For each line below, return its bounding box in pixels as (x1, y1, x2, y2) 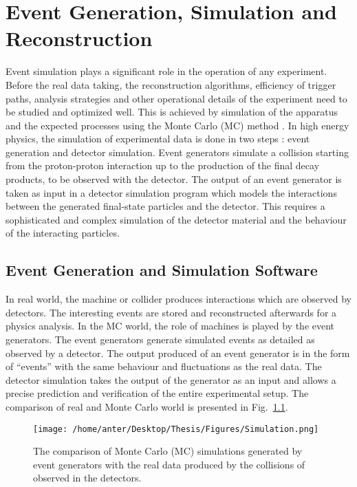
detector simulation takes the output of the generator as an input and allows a (6, 372, 336, 387)
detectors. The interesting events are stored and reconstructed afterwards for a (6, 305, 337, 319)
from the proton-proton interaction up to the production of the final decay (6, 158, 320, 173)
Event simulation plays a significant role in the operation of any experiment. (6, 64, 327, 78)
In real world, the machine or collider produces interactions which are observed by (6, 292, 351, 306)
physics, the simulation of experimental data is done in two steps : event (6, 131, 310, 146)
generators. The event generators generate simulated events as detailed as (6, 332, 315, 347)
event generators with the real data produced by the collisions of (33, 457, 305, 471)
